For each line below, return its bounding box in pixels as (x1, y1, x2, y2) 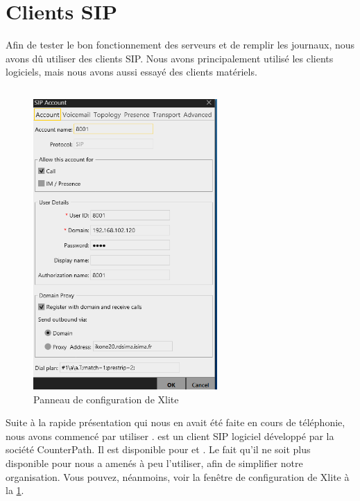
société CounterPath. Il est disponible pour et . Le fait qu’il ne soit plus (6, 442, 311, 457)
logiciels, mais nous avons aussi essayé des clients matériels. (6, 64, 257, 79)
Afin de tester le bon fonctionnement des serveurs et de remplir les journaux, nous (6, 37, 355, 52)
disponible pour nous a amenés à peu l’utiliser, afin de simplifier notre (6, 456, 303, 470)
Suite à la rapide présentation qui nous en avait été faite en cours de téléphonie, (6, 415, 345, 430)
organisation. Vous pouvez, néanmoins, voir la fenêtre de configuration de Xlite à (6, 469, 350, 484)
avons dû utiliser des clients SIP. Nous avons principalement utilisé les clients (6, 51, 334, 65)
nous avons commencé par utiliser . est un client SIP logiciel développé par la (6, 428, 334, 443)
